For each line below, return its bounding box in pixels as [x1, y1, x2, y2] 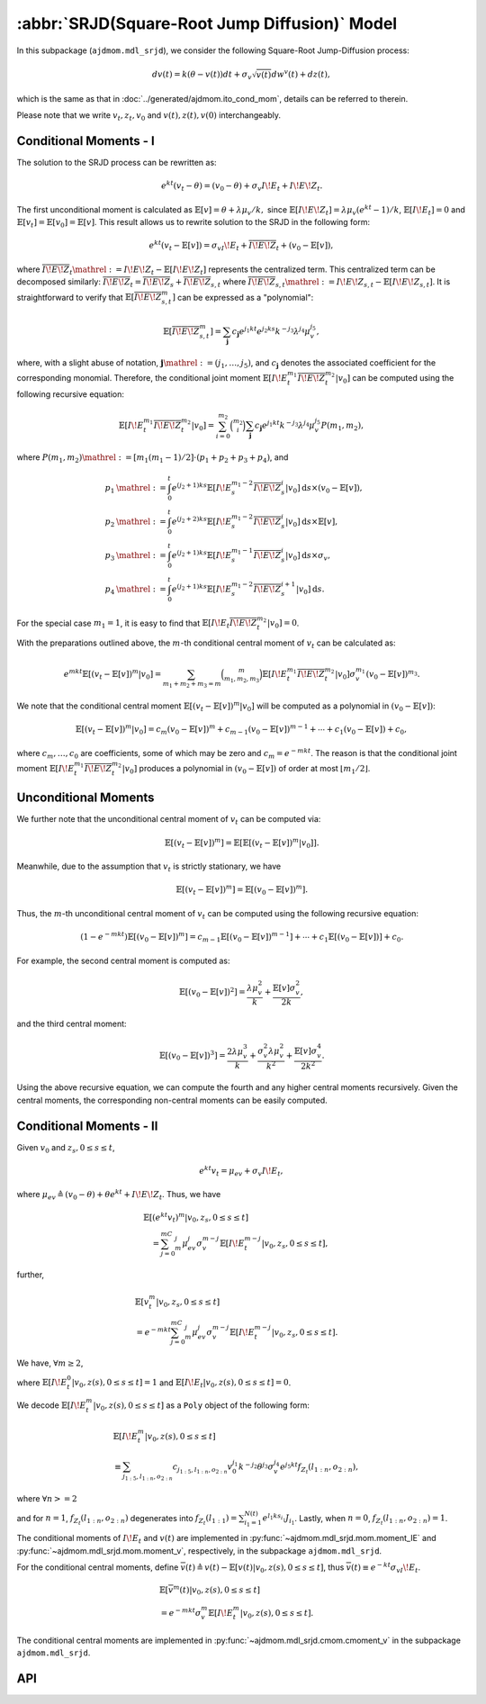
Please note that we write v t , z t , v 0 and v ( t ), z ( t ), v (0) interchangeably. [16, 110, 282, 122]
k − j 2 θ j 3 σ [238, 1460, 274, 1472]
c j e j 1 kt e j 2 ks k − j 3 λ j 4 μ [231, 325, 310, 338]
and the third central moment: [16, 1018, 127, 1030]
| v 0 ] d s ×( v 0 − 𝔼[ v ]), [284, 482, 364, 495]
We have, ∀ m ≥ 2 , [16, 1357, 84, 1368]
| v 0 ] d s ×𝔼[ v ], [284, 516, 337, 528]
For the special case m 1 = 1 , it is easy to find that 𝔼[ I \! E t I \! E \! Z [16, 618, 257, 630]
